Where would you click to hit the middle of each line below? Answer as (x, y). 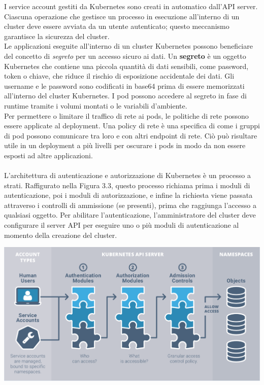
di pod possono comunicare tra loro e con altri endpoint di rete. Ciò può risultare (131, 135)
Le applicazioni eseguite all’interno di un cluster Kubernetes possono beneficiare (128, 46)
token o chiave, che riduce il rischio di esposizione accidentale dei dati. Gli (119, 76)
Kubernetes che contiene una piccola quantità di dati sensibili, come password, (126, 66)
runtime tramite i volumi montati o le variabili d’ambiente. (96, 105)
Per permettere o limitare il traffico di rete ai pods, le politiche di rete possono (126, 115)
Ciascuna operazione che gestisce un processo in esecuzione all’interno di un (122, 16)
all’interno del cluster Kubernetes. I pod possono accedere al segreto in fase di (125, 96)
